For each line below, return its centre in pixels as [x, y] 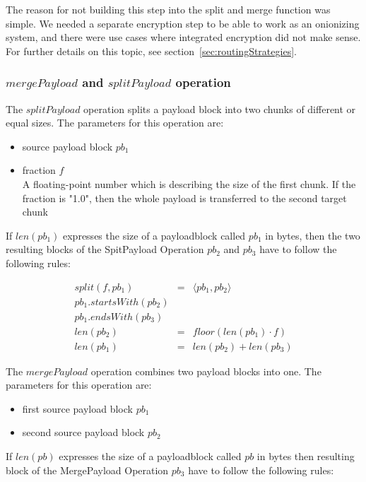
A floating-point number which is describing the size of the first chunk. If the [189, 183]
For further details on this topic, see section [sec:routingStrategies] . [151, 51]
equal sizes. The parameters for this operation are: [115, 123]
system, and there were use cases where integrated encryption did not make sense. [183, 37]
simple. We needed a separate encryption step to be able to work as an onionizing [183, 23]
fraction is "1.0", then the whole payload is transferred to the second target [184, 198]
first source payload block [77, 408]
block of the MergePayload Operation [87, 470]
